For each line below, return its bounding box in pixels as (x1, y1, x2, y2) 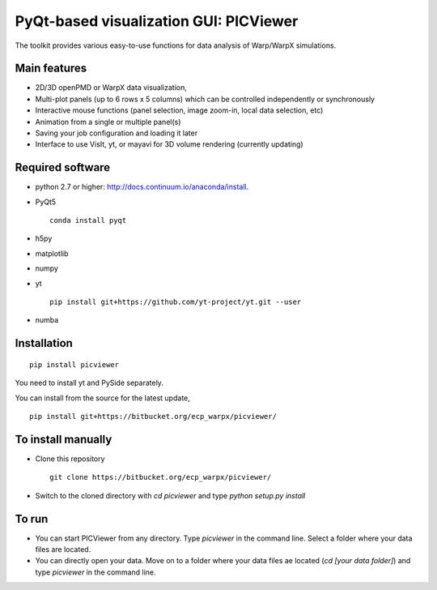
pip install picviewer (29, 360, 120, 369)
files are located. (35, 545, 91, 554)
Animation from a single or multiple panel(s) (35, 117, 181, 126)
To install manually (15, 432, 112, 446)
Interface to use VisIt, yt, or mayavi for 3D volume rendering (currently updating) (35, 139, 303, 149)
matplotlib (35, 248, 69, 259)
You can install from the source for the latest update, (15, 393, 190, 403)
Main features (15, 62, 87, 75)
